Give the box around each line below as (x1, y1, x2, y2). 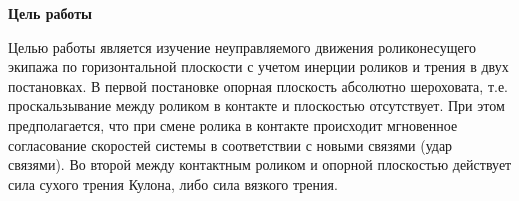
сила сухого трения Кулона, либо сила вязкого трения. (8, 173, 338, 194)
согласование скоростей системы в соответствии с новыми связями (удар (8, 134, 453, 155)
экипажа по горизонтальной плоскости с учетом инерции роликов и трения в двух (8, 56, 509, 77)
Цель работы (8, 3, 92, 23)
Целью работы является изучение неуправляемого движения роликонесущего (8, 36, 477, 57)
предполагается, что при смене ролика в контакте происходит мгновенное (8, 114, 458, 135)
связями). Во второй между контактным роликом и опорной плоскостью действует (8, 154, 512, 175)
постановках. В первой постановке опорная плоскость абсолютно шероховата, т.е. (8, 75, 509, 96)
